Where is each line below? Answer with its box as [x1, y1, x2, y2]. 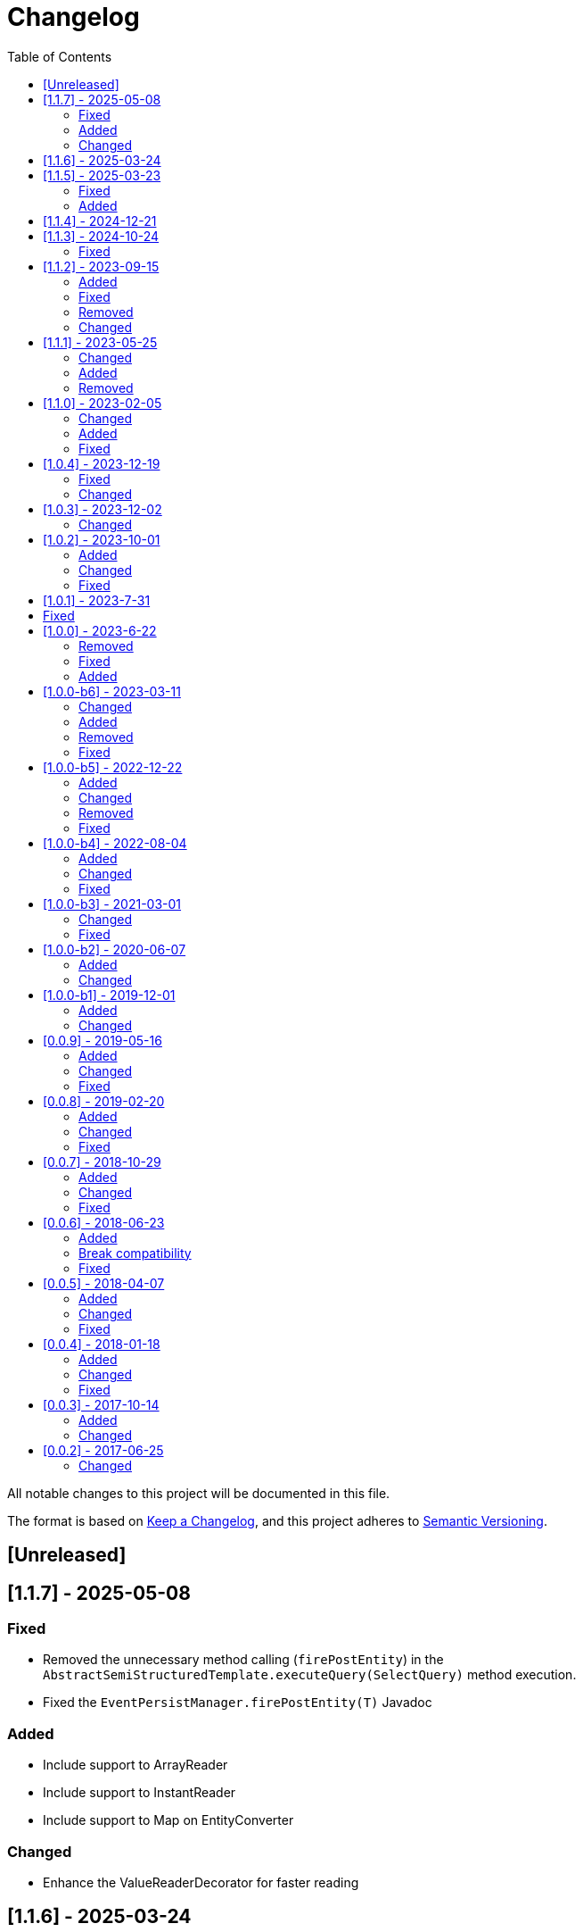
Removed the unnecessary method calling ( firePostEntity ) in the [43, 1652, 444, 1668]
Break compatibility [78, 1245, 192, 1261]
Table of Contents [7, 48, 112, 64]
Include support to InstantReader [43, 1785, 236, 1801]
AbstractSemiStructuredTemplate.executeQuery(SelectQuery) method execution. [43, 1667, 577, 1683]
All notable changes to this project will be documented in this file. [7, 1485, 390, 1501]
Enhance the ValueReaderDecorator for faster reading [43, 1874, 359, 1890]
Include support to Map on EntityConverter [43, 1812, 294, 1828]
